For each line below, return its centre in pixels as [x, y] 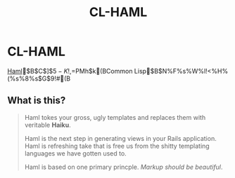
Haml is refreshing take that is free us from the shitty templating [117, 146]
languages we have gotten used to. [75, 153]
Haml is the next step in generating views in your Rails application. [120, 138]
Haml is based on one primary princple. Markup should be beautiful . [123, 167]
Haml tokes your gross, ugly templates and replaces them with [115, 117]
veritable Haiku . [48, 125]
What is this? [37, 101]
